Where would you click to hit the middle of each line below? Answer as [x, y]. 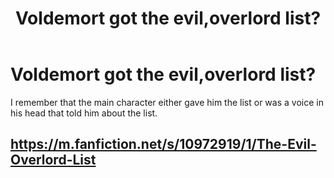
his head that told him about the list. [84, 113]
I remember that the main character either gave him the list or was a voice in [167, 102]
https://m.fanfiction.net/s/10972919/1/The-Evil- [163, 144]
